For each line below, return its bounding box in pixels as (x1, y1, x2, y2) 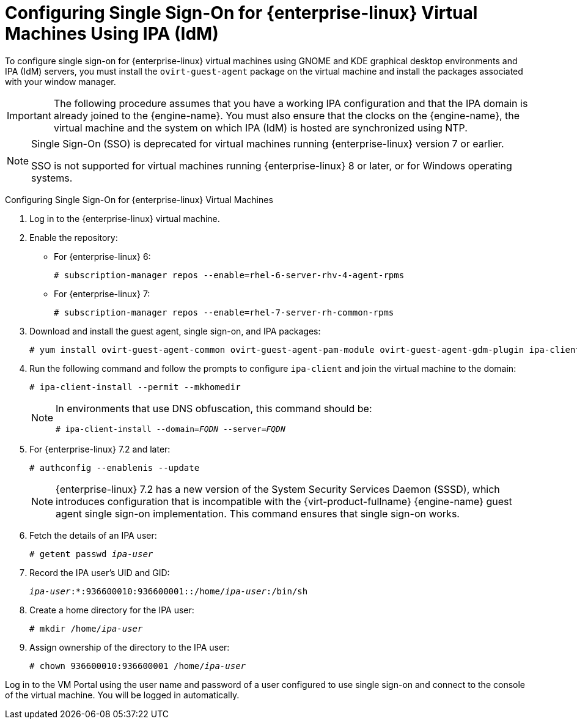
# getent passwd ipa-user (29, 549, 153, 559)
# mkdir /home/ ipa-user (29, 623, 143, 633)
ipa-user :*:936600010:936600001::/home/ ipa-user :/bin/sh (29, 586, 308, 596)
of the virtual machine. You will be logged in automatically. (5, 689, 240, 700)
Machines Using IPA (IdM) (5, 23, 219, 44)
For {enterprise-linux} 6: (54, 251, 151, 262)
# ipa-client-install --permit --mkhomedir (29, 382, 241, 392)
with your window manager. (5, 76, 116, 87)
